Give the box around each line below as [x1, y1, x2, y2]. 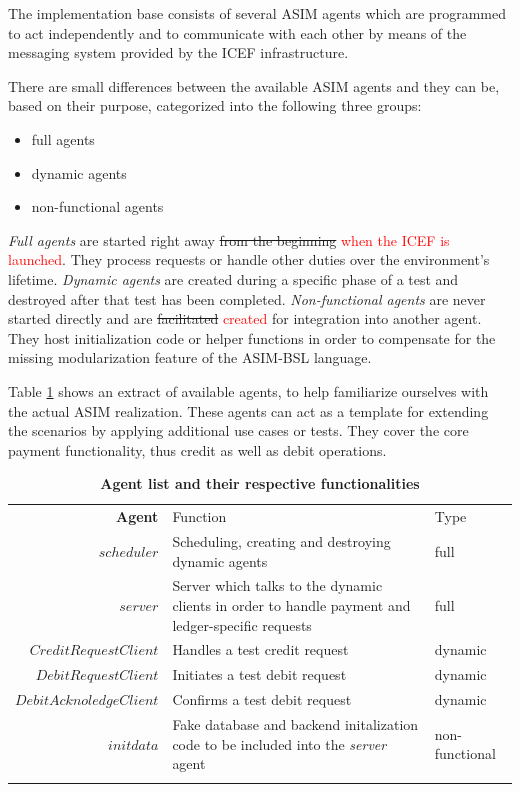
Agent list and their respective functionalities [100, 473, 420, 494]
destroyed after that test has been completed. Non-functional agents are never [8, 288, 486, 309]
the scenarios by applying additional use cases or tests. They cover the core [8, 420, 469, 441]
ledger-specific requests [172, 614, 312, 635]
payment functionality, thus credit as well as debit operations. [8, 439, 387, 460]
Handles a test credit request [172, 639, 349, 660]
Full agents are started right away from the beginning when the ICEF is [8, 229, 450, 250]
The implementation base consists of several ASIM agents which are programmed [8, 3, 506, 23]
